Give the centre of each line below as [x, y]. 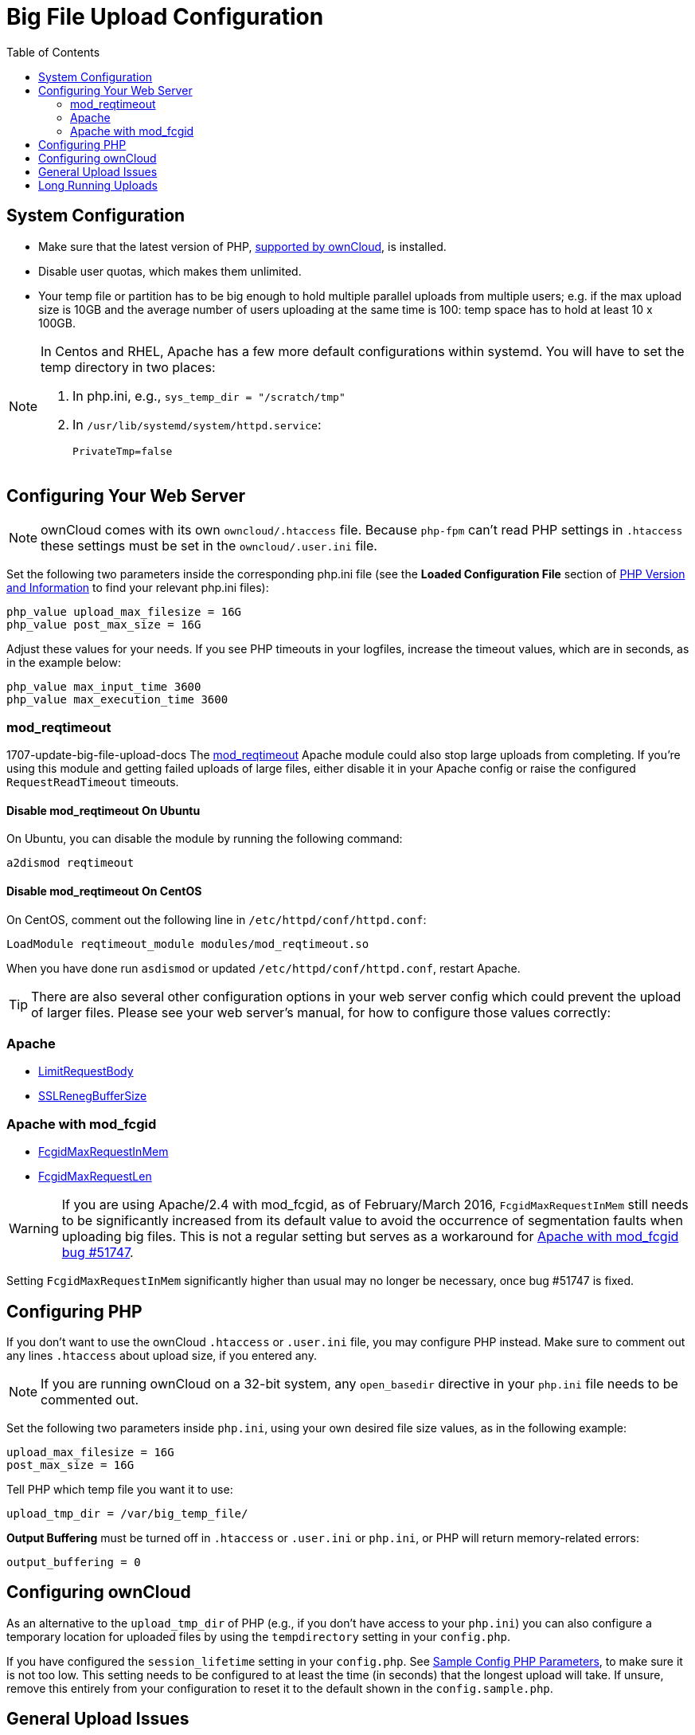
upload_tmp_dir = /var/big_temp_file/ [127, 1513]
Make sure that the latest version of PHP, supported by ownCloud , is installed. [242, 246]
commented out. [90, 1399]
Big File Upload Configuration [165, 17]
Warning [34, 1229]
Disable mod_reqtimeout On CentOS [104, 891]
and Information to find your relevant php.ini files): [138, 588]
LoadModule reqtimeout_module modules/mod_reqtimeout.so [188, 944]
